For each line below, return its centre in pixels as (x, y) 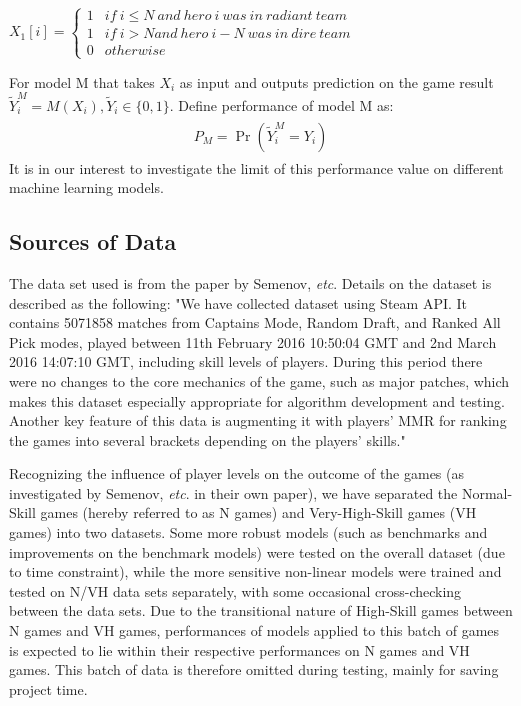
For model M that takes (82, 81)
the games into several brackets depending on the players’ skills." (207, 439)
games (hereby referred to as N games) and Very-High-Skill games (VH (258, 512)
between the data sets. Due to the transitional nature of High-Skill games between (261, 610)
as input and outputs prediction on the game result (336, 81)
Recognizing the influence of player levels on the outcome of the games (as (237, 473)
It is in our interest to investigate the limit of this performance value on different (256, 167)
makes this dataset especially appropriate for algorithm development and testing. (257, 400)
